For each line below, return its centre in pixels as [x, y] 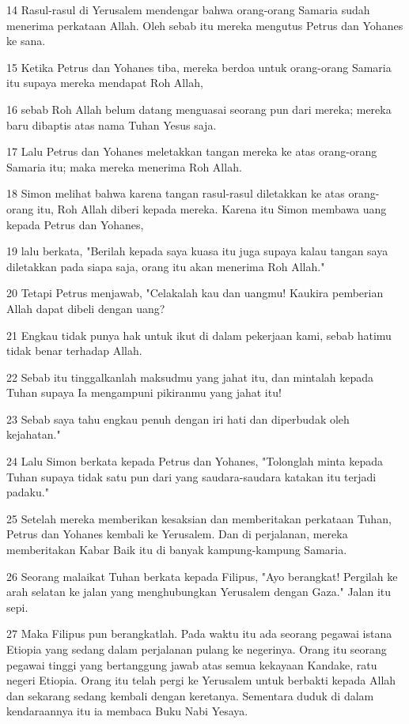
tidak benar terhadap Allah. [74, 351]
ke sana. [26, 41]
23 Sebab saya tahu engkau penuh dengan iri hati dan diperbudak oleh [178, 419]
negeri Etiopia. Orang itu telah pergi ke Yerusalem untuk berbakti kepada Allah [201, 680]
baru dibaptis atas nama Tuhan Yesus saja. [112, 124]
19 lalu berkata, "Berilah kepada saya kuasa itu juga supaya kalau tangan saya [197, 251]
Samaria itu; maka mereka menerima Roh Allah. [124, 166]
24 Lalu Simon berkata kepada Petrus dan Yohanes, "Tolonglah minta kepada [195, 461]
